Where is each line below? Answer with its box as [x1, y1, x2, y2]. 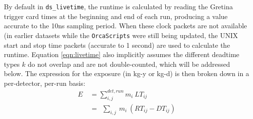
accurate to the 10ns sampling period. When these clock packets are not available [4, 20, 247, 31]
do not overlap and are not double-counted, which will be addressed [27, 59, 230, 69]
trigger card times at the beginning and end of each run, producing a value [4, 11, 228, 21]
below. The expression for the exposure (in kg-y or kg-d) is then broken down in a [4, 68, 249, 79]
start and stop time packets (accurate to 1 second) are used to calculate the [4, 40, 230, 50]
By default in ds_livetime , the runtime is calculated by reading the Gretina [4, 1, 233, 11]
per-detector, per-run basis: [4, 78, 85, 88]
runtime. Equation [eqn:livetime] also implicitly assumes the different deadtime [4, 49, 239, 59]
